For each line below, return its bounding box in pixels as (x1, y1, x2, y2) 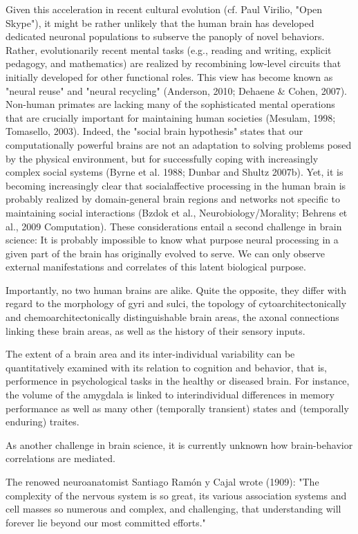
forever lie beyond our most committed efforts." (6, 515, 206, 529)
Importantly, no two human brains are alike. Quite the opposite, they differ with (6, 282, 347, 297)
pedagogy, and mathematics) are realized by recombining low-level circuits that (6, 56, 341, 71)
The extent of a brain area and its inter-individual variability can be (6, 347, 295, 361)
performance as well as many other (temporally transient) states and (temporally (6, 400, 349, 415)
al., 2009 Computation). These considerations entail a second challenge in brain (6, 219, 342, 233)
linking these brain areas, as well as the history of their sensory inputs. (6, 323, 305, 338)
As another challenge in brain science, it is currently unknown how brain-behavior (6, 437, 353, 452)
